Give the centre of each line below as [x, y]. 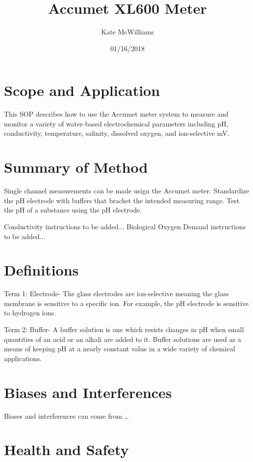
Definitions [41, 270]
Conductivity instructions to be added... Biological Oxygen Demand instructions [125, 226]
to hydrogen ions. [30, 313]
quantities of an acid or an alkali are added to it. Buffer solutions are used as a [123, 339]
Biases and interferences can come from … [66, 416]
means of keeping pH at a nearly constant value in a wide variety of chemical [120, 349]
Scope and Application [82, 90]
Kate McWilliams [127, 32]
